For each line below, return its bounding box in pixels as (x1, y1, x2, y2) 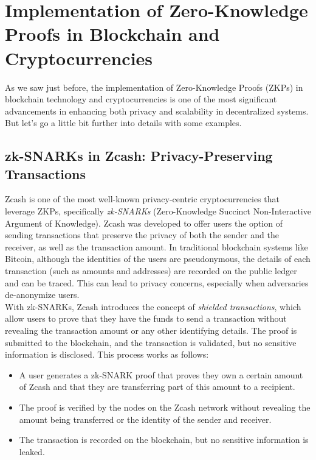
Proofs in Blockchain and (5, 21, 220, 46)
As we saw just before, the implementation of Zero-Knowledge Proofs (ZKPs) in (5, 80, 303, 93)
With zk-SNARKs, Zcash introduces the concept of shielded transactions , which (5, 300, 301, 313)
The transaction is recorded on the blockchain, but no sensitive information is (19, 433, 309, 446)
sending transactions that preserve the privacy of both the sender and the (5, 228, 279, 241)
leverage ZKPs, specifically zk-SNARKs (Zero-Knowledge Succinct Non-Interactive (5, 205, 311, 218)
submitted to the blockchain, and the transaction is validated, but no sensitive (5, 336, 297, 349)
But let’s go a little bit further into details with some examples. (5, 116, 242, 129)
